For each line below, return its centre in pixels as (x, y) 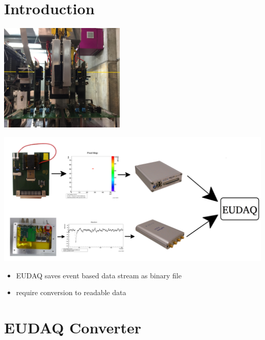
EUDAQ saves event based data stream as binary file (99, 275)
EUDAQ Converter (73, 328)
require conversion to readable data (71, 292)
